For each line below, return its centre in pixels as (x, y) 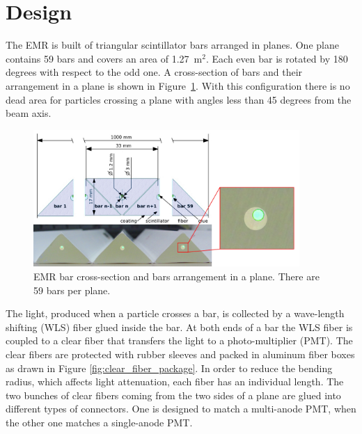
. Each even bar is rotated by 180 (277, 58)
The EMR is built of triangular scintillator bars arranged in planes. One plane (172, 45)
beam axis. (29, 113)
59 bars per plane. (72, 290)
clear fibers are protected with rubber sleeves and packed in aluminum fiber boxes (180, 354)
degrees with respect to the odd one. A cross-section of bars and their (154, 72)
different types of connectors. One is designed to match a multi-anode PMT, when (181, 409)
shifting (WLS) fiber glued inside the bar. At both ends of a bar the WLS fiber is (179, 327)
